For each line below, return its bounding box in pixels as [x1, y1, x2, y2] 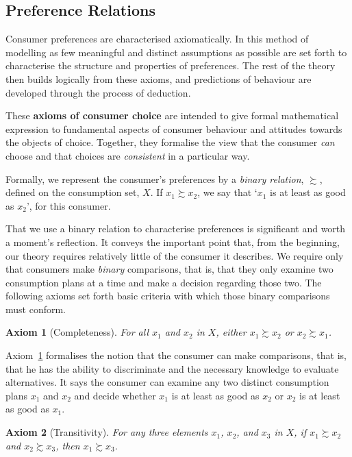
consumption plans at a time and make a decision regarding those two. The [5, 275, 322, 289]
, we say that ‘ [197, 185, 257, 199]
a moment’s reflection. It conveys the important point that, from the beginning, [5, 234, 340, 249]
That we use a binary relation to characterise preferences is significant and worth [5, 221, 346, 236]
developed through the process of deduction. [5, 85, 191, 99]
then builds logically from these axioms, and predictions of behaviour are [5, 71, 312, 86]
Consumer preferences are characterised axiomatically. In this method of [5, 32, 309, 46]
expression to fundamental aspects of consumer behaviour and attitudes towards [5, 121, 342, 136]
